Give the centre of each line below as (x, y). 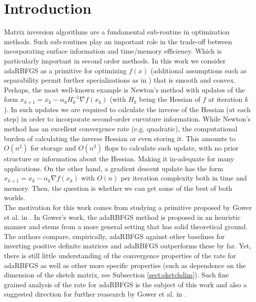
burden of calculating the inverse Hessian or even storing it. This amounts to (120, 138)
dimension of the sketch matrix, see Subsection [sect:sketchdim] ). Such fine (116, 275)
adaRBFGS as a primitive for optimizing (65, 70)
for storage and (53, 148)
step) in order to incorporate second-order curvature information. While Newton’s (128, 119)
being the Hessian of (170, 99)
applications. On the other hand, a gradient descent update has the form (114, 168)
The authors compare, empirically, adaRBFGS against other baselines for (114, 236)
